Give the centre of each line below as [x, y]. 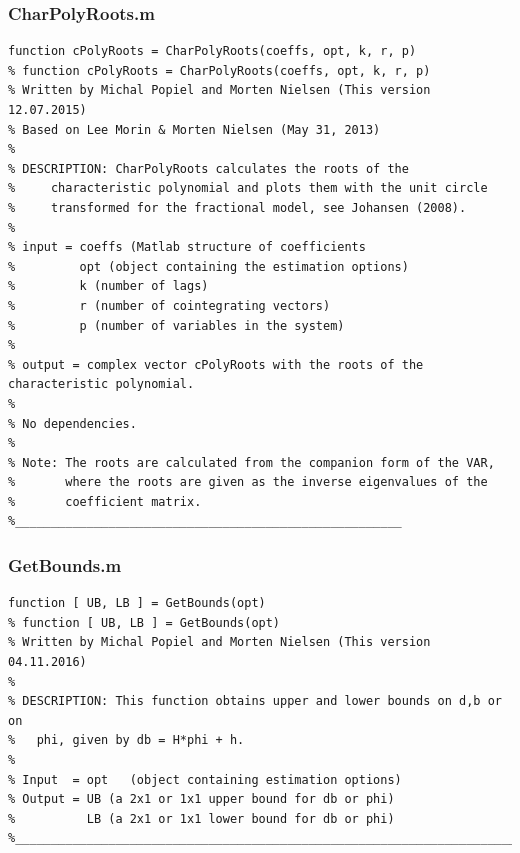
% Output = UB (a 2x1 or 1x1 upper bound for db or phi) [201, 799]
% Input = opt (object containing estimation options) [205, 779]
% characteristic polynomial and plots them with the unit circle [248, 188]
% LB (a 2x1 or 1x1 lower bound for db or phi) [201, 818]
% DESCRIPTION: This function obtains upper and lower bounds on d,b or [255, 701]
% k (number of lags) [108, 286]
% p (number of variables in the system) [176, 325]
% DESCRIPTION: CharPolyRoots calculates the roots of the [208, 168]
